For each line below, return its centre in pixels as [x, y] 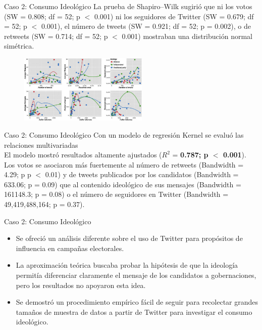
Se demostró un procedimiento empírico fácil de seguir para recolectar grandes [137, 302]
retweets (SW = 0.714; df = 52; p [56, 36]
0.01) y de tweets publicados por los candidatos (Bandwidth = [142, 174]
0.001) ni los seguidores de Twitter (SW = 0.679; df [174, 16]
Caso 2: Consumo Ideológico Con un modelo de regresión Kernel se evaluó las [124, 134]
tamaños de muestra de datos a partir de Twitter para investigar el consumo [134, 312]
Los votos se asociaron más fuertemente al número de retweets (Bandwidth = [124, 164]
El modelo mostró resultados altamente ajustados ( [83, 155]
